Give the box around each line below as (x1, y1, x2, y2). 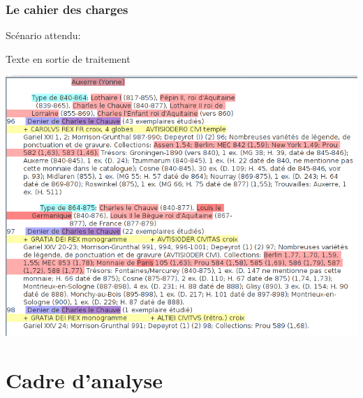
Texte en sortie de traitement (6, 51, 131, 66)
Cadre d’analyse (6, 365, 163, 394)
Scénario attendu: (6, 28, 81, 43)
